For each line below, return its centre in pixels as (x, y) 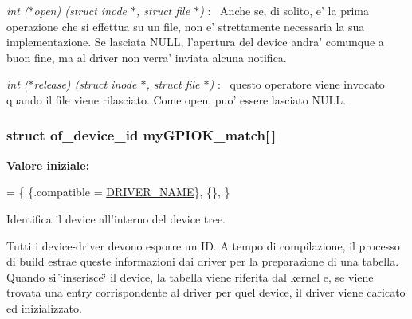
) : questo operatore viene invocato (297, 84)
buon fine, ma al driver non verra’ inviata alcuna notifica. (147, 57)
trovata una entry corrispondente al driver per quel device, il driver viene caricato (206, 292)
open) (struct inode (80, 10)
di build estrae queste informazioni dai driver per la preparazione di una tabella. (203, 261)
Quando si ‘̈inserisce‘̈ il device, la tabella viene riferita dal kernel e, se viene (190, 276)
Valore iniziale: (48, 165)
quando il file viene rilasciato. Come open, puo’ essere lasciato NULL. (176, 99)
